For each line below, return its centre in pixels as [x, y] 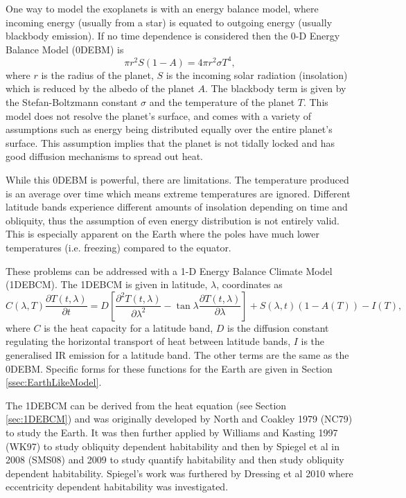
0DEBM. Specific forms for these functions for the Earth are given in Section [169, 368]
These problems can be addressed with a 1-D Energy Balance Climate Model [169, 270]
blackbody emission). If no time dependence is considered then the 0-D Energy [173, 36]
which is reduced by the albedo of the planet [100, 88]
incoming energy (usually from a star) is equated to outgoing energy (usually [169, 22]
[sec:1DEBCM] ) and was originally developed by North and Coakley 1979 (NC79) [179, 419]
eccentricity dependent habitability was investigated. [117, 487]
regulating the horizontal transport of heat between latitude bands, [148, 341]
